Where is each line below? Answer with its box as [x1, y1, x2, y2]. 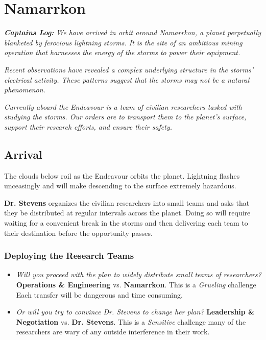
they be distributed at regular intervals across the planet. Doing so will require [4, 207, 251, 218]
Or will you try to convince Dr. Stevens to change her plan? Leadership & [16, 306, 255, 317]
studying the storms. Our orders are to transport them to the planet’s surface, [4, 111, 247, 122]
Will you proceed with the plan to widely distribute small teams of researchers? [16, 269, 261, 280]
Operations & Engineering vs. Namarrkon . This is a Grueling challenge [16, 279, 256, 290]
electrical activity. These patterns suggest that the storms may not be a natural [4, 74, 250, 85]
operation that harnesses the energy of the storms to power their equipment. [4, 47, 240, 58]
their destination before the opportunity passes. [4, 227, 153, 238]
